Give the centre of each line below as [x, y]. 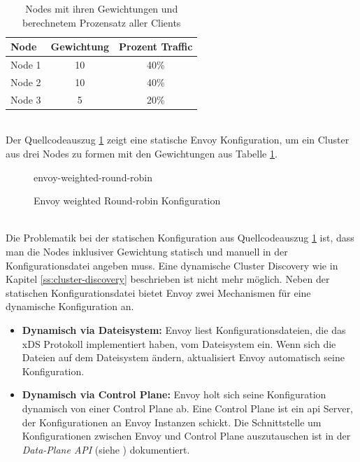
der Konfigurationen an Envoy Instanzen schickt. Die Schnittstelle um [172, 422]
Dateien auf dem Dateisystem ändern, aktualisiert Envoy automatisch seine [183, 357]
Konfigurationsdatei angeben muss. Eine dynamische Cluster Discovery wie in [172, 265]
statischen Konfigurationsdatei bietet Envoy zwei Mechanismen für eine [158, 292]
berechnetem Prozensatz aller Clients [101, 22]
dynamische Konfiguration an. [70, 306]
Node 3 [26, 99]
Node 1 [26, 65]
